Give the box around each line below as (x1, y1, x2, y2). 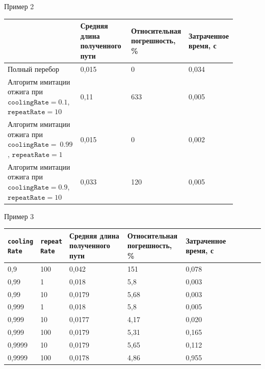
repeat (40, 238, 63, 245)
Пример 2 (4, 1, 34, 11)
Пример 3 (4, 210, 34, 221)
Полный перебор (8, 63, 60, 74)
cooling (8, 238, 34, 245)
